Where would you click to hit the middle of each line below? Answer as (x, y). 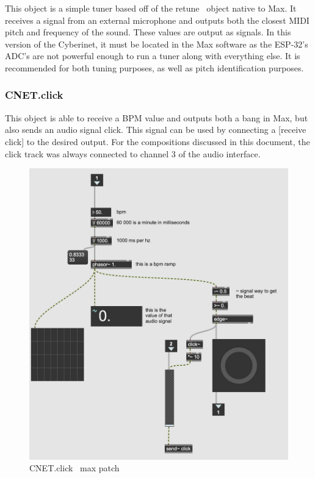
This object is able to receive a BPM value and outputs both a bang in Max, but (157, 117)
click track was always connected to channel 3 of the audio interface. (133, 153)
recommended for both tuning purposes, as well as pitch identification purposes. (154, 67)
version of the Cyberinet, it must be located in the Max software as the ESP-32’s (157, 44)
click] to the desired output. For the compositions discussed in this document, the (157, 141)
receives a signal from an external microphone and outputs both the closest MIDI (157, 20)
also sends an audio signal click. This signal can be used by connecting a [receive (156, 130)
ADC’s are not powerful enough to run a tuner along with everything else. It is (153, 56)
